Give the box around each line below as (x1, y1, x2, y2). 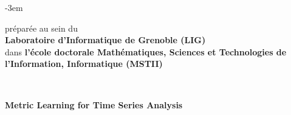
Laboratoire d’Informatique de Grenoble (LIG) (5, 33, 206, 46)
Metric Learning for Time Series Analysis (5, 98, 183, 111)
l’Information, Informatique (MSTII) (5, 57, 163, 70)
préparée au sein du (5, 21, 78, 34)
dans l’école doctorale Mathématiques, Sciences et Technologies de (5, 45, 287, 58)
